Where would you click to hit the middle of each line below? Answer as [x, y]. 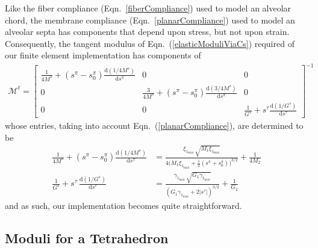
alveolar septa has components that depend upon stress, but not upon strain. [147, 32]
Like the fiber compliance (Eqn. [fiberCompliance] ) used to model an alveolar [148, 8]
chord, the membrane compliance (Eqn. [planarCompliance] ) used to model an [150, 20]
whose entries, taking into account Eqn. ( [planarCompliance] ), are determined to [154, 126]
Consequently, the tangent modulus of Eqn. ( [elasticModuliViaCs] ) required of [150, 43]
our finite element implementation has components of [103, 55]
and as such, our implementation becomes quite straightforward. [123, 206]
